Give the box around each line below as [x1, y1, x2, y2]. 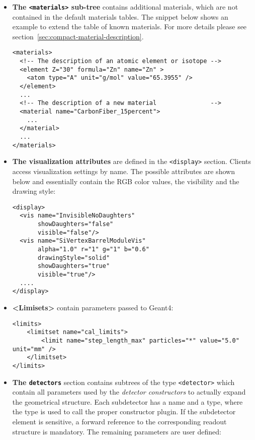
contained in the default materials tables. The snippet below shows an [12, 11, 228, 22]
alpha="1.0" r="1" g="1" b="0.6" [37, 246, 149, 253]
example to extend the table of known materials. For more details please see [12, 21, 247, 32]
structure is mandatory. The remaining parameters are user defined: [12, 426, 221, 436]
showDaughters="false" [37, 221, 114, 228]
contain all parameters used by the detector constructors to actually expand [12, 387, 246, 397]
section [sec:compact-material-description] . [12, 31, 144, 41]
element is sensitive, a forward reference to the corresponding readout [12, 416, 227, 426]
